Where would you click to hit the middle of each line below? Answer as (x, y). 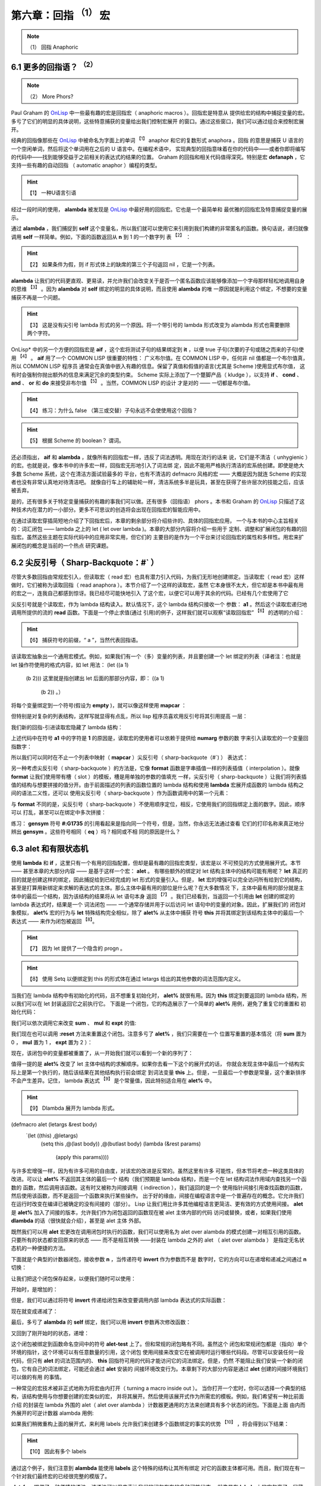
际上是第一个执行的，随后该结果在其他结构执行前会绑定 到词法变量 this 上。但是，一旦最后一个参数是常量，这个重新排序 (158, 1072)
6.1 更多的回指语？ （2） (54, 66)
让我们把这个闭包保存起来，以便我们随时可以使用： (73, 1279)
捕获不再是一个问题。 (37, 297)
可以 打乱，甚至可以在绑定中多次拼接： (59, 813)
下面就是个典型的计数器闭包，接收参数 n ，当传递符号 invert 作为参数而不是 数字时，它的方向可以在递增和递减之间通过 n (159, 1259)
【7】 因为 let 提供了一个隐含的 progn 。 (76, 949)
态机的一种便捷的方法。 (40, 1248)
